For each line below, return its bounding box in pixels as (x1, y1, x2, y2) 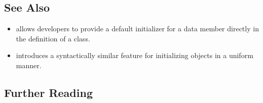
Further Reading (4, 84, 93, 100)
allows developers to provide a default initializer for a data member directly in (16, 23, 259, 34)
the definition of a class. (16, 33, 90, 43)
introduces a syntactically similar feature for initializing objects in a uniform (16, 50, 253, 61)
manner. (16, 60, 42, 70)
